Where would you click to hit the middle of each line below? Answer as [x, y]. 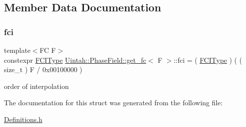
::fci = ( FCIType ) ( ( [208, 60]
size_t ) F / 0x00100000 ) [43, 69]
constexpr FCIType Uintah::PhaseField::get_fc [75, 60]
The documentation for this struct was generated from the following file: [113, 103]
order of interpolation [37, 86]
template [17, 50]
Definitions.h [23, 119]
